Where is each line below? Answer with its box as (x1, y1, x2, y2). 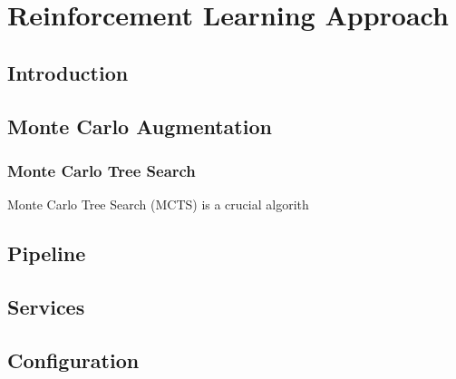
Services (7, 292, 85, 320)
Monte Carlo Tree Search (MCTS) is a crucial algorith (7, 195, 309, 214)
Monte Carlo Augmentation (7, 112, 272, 140)
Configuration (7, 345, 140, 374)
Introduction (7, 58, 129, 86)
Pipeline (7, 239, 86, 267)
